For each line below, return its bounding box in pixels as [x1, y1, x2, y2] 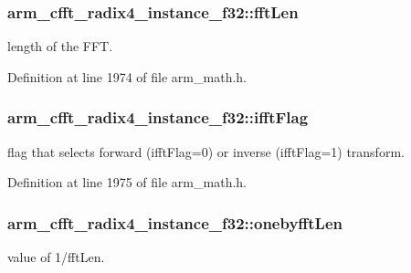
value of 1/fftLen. [7, 247, 105, 267]
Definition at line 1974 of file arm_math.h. [7, 67, 247, 86]
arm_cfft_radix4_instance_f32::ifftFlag [7, 106, 309, 129]
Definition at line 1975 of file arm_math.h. [7, 173, 247, 192]
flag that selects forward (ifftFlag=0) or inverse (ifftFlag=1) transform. [7, 142, 405, 161]
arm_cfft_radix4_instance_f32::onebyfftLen [7, 211, 343, 234]
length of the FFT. [7, 37, 113, 56]
